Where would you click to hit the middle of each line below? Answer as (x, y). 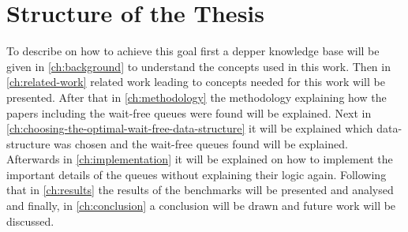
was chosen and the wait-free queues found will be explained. (201, 143)
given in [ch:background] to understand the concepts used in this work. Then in (198, 66)
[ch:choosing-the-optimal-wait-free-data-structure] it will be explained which (190, 128)
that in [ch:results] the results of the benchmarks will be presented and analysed (200, 190)
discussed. (30, 221)
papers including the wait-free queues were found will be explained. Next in (189, 112)
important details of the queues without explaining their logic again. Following (197, 174)
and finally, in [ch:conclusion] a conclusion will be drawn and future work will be (201, 206)
